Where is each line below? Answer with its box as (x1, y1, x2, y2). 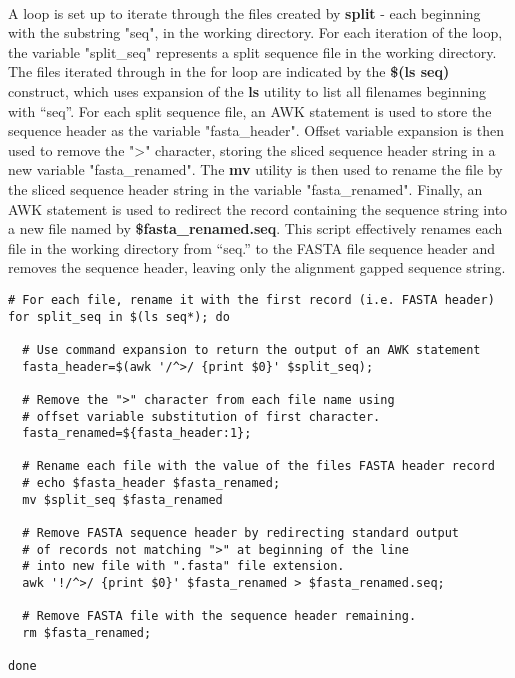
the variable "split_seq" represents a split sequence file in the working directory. (8, 41, 497, 62)
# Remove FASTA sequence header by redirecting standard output (22, 526, 460, 541)
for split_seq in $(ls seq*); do (8, 309, 230, 324)
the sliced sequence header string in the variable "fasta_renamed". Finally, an (8, 178, 483, 199)
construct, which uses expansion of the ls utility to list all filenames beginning (8, 80, 487, 101)
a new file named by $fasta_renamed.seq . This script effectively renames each (8, 218, 503, 239)
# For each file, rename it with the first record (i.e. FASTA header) (8, 292, 495, 307)
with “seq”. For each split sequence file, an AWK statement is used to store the (8, 100, 492, 121)
